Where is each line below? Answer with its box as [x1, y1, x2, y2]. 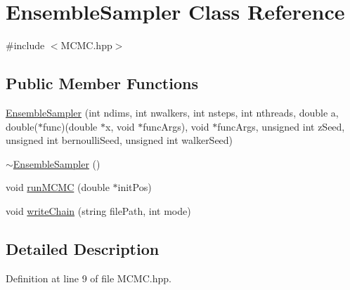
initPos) [117, 180, 152, 195]
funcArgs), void [143, 119, 209, 133]
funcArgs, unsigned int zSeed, [217, 119, 345, 133]
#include [6, 38, 45, 53]
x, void [105, 119, 135, 133]
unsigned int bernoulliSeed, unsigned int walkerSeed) [6, 133, 233, 147]
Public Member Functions [6, 72, 198, 94]
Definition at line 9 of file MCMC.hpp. [6, 270, 171, 285]
